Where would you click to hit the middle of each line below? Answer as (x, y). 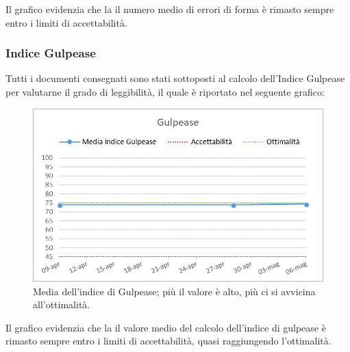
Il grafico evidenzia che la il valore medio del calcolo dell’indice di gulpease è (166, 327)
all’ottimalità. (62, 304)
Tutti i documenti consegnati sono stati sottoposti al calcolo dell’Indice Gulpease (175, 78)
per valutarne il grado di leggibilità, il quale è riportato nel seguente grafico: (165, 92)
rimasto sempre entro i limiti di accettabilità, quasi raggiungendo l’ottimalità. (168, 341)
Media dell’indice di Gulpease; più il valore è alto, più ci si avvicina (174, 291)
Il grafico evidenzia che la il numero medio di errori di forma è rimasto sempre (170, 9)
